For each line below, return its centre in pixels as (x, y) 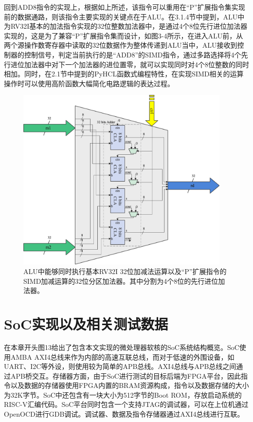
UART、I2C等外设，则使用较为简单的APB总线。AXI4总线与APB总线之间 (120, 366)
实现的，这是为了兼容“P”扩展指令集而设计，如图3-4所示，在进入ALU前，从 (124, 35)
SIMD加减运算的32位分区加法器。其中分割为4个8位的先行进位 (121, 281)
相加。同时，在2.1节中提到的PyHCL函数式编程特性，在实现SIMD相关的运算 (124, 74)
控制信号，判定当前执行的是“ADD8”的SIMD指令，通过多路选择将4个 (133, 54)
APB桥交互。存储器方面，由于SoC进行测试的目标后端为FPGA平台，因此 (126, 376)
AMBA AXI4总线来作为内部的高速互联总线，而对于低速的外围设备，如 (122, 357)
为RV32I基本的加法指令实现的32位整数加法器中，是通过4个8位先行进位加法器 (126, 26)
